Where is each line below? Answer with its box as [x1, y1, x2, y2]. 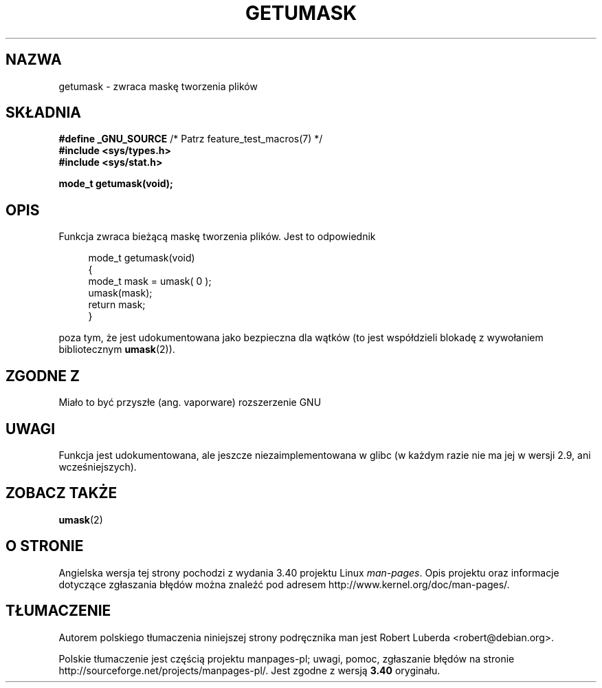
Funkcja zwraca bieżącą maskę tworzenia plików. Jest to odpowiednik [58, 230, 376, 243]
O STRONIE [5, 537, 84, 555]
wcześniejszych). [58, 460, 137, 473]
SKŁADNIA [5, 104, 81, 122]
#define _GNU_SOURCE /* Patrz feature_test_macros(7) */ [58, 133, 323, 145]
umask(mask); [88, 287, 153, 299]
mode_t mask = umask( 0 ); [88, 275, 212, 288]
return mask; [88, 299, 146, 311]
